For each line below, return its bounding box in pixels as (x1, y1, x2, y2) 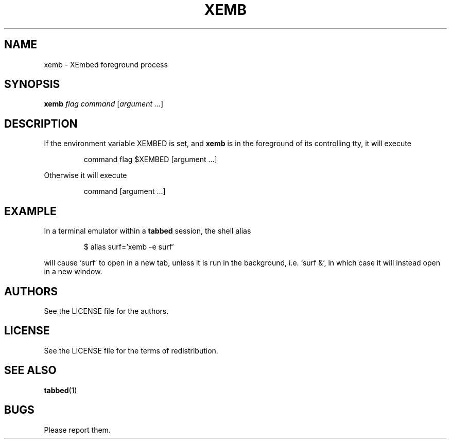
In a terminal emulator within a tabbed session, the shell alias (44, 226, 251, 236)
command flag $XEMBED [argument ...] (83, 155, 217, 164)
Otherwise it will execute (44, 171, 127, 180)
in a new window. (44, 267, 102, 276)
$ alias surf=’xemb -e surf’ (83, 242, 174, 252)
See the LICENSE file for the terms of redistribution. (44, 346, 218, 355)
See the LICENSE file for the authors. (44, 306, 169, 315)
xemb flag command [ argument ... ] (44, 99, 164, 109)
